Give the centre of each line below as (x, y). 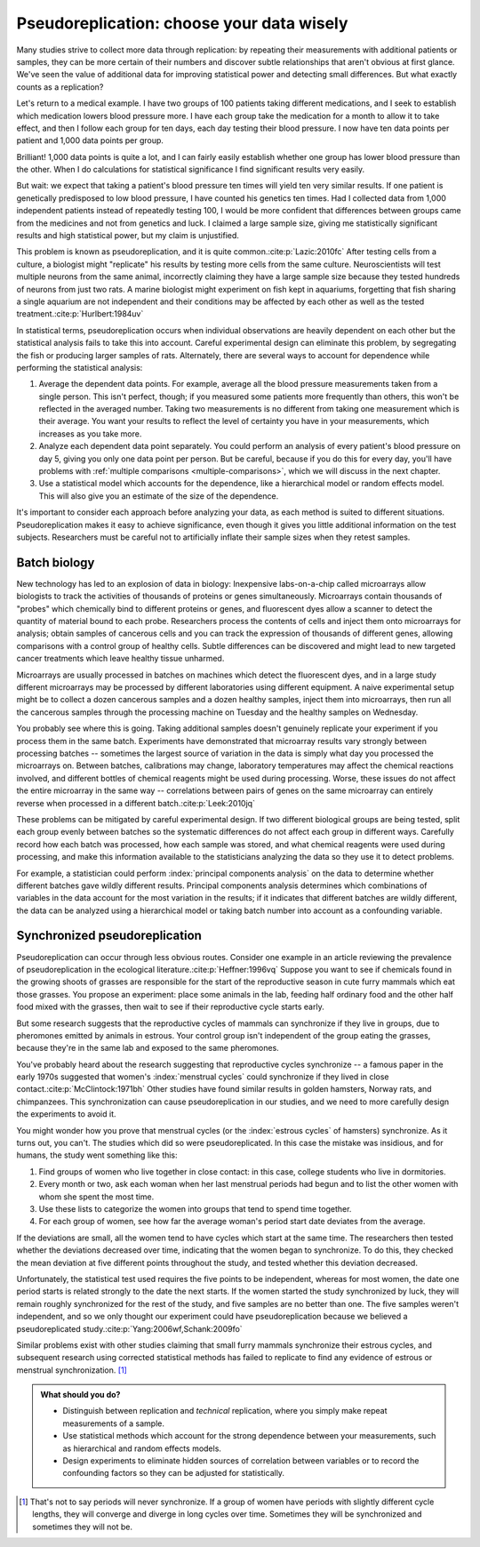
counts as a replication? (60, 87)
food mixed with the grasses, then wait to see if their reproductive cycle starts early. (170, 1007)
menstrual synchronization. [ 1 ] (72, 1370)
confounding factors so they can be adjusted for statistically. (173, 1473)
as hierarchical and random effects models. (142, 1448)
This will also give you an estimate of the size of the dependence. (159, 496)
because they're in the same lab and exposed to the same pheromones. (148, 1048)
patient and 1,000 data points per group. (90, 140)
